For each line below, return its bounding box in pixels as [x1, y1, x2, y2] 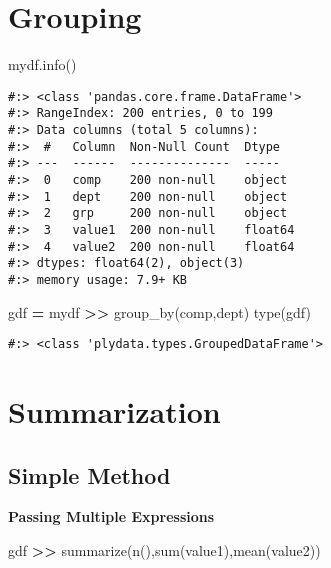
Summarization [8, 391, 221, 432]
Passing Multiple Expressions [8, 506, 215, 527]
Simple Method [8, 459, 171, 490]
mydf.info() [8, 54, 77, 75]
